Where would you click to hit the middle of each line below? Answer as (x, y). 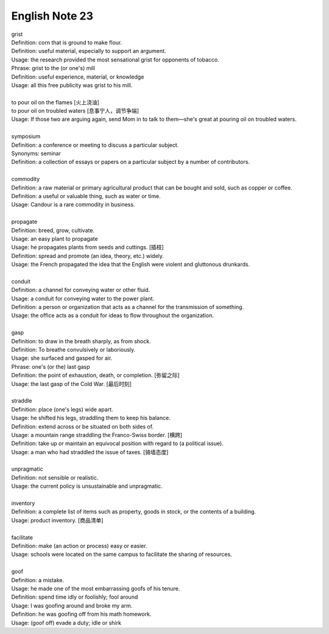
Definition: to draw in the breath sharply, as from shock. (81, 341)
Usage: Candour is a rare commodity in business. (73, 205)
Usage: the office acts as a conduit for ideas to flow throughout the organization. (113, 315)
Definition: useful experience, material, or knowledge (78, 77)
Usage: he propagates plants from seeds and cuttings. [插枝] (87, 248)
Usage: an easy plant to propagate (55, 238)
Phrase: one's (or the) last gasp (51, 366)
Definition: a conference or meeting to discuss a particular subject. (95, 145)
